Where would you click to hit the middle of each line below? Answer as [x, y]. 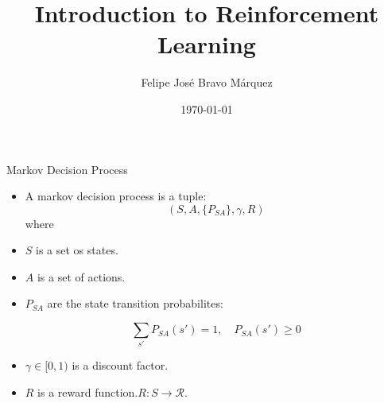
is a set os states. [77, 250]
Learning [207, 44]
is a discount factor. [120, 365]
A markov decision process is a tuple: [116, 196]
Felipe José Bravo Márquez [207, 82]
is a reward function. [88, 391]
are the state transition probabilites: [135, 303]
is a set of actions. [81, 276]
